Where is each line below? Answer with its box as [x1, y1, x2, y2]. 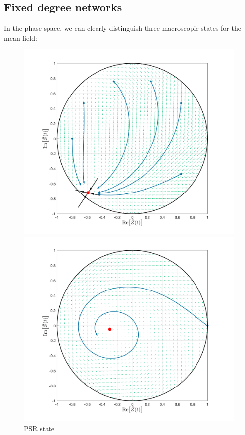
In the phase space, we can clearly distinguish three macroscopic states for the [4, 23, 241, 33]
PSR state [24, 423, 54, 433]
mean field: [4, 32, 37, 43]
